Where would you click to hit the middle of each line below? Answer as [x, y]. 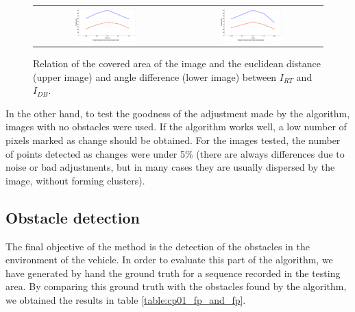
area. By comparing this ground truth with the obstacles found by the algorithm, [176, 286]
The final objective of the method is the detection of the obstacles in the [158, 246]
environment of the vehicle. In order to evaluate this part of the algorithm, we [169, 260]
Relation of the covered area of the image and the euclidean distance [177, 63]
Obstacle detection [73, 217]
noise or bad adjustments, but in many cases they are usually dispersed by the [170, 167]
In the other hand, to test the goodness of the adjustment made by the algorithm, [178, 113]
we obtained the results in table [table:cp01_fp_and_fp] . [126, 299]
